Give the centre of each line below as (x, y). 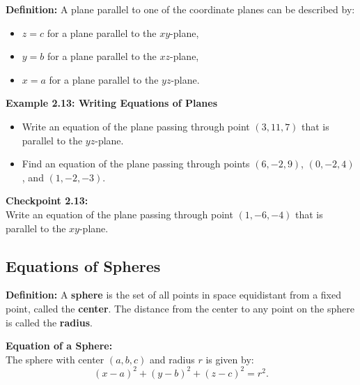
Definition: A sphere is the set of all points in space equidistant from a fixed (173, 295)
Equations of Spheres (83, 265)
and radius (172, 359)
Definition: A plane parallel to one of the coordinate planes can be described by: (180, 9)
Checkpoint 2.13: (47, 201)
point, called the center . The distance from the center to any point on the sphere (180, 308)
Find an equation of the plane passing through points (136, 164)
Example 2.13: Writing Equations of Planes (111, 103)
